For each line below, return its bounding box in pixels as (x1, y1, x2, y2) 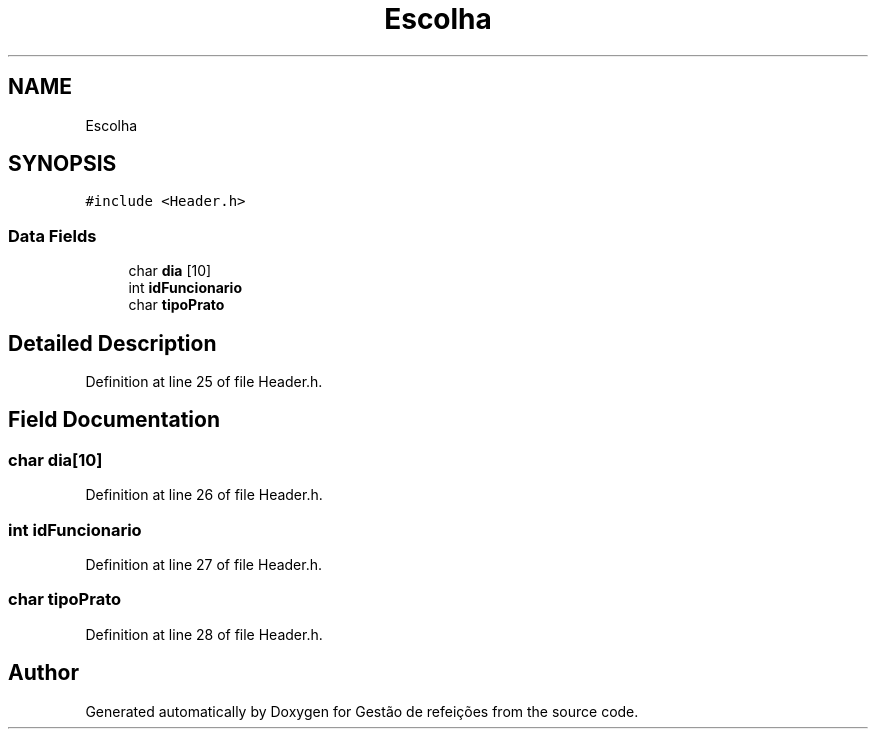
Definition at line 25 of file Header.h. (85, 373, 323, 391)
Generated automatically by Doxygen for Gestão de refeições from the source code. (85, 702, 639, 720)
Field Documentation (8, 407, 220, 433)
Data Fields (8, 225, 97, 246)
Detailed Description (8, 330, 217, 356)
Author (8, 660, 79, 686)
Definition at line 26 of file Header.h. (85, 486, 323, 504)
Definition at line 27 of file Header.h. (85, 556, 323, 573)
